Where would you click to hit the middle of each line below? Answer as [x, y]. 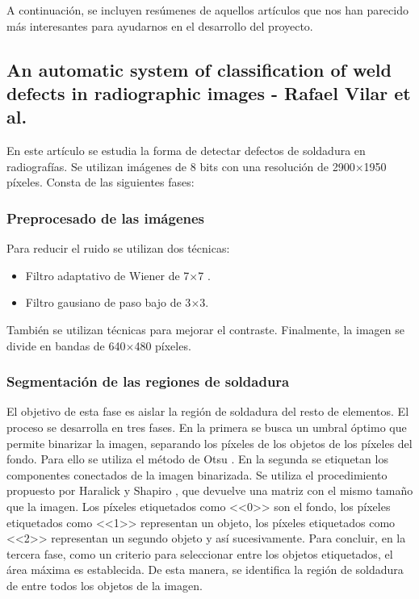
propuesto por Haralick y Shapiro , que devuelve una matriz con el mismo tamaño [210, 490]
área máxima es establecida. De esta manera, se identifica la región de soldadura [205, 570]
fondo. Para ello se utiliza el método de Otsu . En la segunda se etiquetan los [197, 459]
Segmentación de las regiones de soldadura [148, 381]
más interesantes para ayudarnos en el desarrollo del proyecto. [160, 25]
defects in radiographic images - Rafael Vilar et [209, 92]
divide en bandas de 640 [66, 345]
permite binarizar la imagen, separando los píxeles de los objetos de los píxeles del [209, 443]
